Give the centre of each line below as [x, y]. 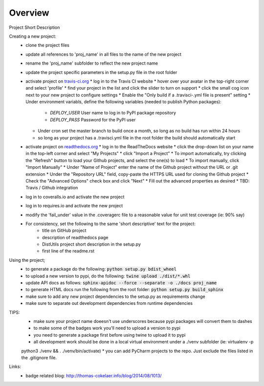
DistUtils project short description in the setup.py [92, 244]
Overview [29, 13]
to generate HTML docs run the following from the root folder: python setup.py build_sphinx [124, 290]
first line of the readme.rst [68, 251]
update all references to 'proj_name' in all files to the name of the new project [104, 54]
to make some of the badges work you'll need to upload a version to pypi [107, 328]
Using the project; [27, 260]
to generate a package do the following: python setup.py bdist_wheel [101, 269]
